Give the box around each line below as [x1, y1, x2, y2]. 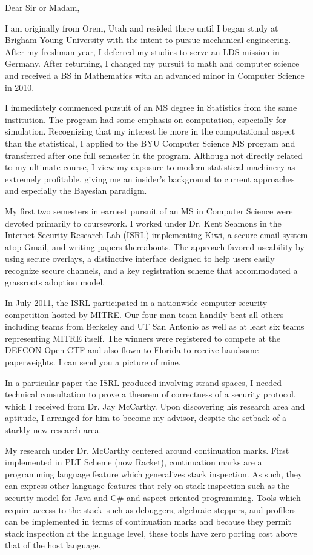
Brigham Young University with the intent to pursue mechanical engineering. [5, 33, 291, 46]
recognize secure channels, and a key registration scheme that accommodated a [5, 264, 298, 276]
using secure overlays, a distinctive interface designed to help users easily [5, 252, 275, 265]
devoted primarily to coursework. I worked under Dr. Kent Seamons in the [5, 216, 282, 229]
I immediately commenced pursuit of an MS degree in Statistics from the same [5, 101, 297, 114]
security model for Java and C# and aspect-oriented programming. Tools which [5, 491, 301, 503]
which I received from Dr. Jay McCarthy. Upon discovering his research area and [5, 399, 305, 412]
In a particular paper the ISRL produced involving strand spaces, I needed [5, 376, 282, 388]
